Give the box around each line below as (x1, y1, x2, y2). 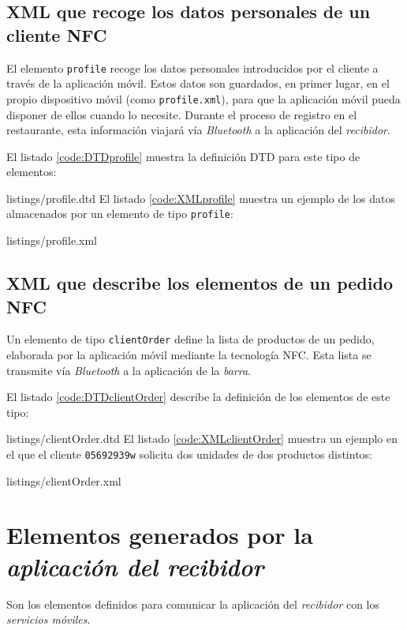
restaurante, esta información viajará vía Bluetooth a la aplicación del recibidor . (6, 122, 390, 138)
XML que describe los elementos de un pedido (6, 271, 393, 295)
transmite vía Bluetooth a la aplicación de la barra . (6, 362, 251, 378)
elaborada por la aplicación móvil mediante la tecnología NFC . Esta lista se (6, 346, 372, 362)
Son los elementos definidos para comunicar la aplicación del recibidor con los (6, 595, 379, 612)
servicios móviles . (6, 611, 91, 628)
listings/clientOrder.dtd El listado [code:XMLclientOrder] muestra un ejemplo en (6, 430, 398, 447)
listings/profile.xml (6, 232, 97, 249)
